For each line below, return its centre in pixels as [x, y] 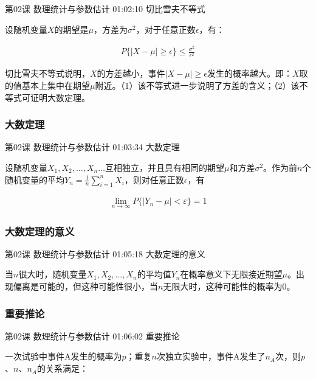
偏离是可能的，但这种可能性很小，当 [85, 286]
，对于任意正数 [166, 29]
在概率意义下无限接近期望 [231, 274]
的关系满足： [62, 368]
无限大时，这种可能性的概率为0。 [229, 286]
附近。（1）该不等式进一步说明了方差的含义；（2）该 [197, 85]
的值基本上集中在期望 [47, 85]
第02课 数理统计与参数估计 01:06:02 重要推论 [92, 336]
